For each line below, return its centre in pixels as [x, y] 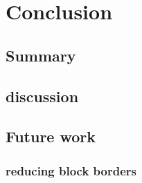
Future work [51, 136]
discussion [42, 96]
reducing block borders [71, 170]
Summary [41, 55]
